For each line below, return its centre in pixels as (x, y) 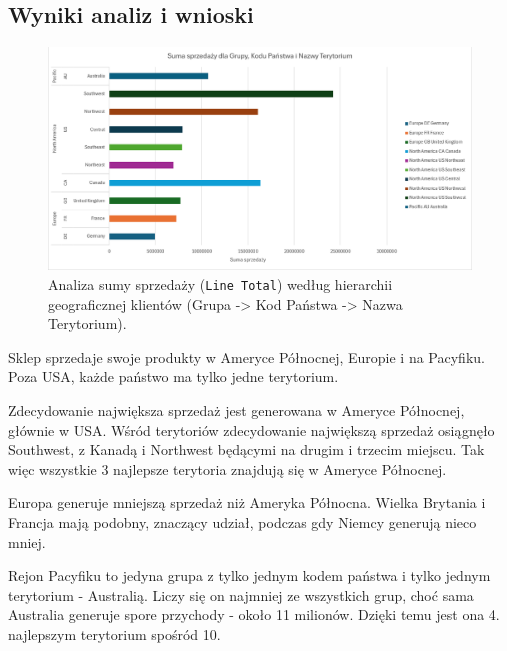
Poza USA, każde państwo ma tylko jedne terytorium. (173, 376)
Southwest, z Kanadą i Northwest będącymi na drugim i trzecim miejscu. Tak (246, 449)
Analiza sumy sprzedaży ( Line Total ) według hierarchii (220, 283)
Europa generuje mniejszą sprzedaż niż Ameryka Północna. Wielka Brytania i (247, 502)
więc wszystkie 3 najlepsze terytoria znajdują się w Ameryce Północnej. (227, 468)
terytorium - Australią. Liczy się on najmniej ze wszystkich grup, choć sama (241, 594)
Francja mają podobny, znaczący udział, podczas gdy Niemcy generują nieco (242, 521)
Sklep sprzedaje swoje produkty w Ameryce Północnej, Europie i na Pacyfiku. (246, 356)
